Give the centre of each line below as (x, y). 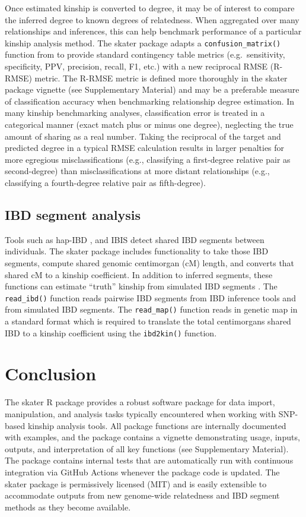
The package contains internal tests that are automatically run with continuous (149, 460)
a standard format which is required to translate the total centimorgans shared (148, 321)
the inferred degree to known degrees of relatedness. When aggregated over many (152, 19)
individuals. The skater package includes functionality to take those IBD (137, 251)
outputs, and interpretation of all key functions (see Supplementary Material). (147, 448)
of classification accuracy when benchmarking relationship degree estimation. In (150, 101)
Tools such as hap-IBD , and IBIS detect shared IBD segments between (135, 239)
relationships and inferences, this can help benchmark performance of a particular (153, 31)
